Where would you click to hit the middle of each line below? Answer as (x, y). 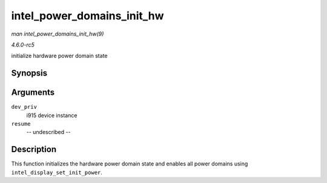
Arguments (33, 93)
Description (34, 149)
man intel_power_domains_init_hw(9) (58, 34)
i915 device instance (52, 115)
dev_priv (24, 107)
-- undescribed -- (48, 132)
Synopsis (29, 73)
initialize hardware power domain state (59, 56)
